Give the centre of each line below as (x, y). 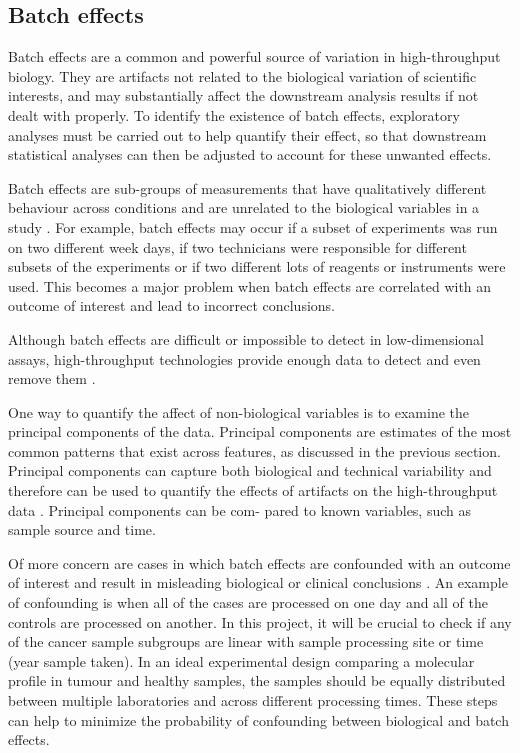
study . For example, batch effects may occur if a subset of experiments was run (253, 226)
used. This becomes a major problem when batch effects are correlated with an (250, 285)
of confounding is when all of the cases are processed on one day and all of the (248, 602)
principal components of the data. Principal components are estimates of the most (260, 431)
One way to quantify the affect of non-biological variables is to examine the (239, 411)
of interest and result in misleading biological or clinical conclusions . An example (258, 582)
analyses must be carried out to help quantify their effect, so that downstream (247, 134)
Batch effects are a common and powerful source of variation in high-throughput (254, 56)
